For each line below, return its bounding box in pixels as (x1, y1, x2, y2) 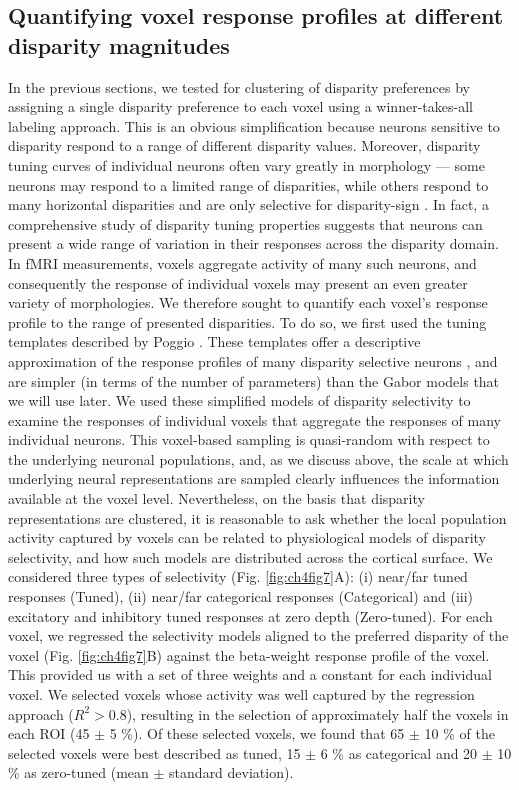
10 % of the (424, 723, 495, 744)
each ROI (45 (8, 723, 90, 744)
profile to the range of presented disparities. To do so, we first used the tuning (8, 311, 487, 332)
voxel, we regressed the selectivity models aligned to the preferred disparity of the (8, 625, 509, 646)
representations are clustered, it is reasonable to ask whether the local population (8, 507, 507, 528)
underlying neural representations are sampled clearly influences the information (8, 468, 500, 489)
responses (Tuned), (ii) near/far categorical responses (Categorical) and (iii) (8, 586, 474, 607)
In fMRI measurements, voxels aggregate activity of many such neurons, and (8, 252, 477, 273)
